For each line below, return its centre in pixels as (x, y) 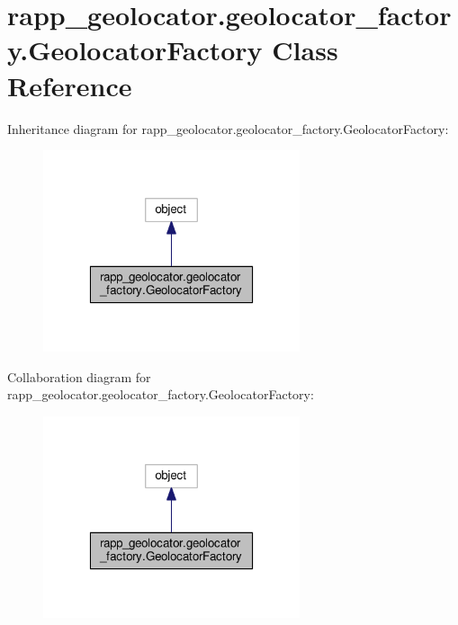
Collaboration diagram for (79, 376)
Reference (70, 85)
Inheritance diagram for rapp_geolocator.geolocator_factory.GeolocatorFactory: (228, 128)
